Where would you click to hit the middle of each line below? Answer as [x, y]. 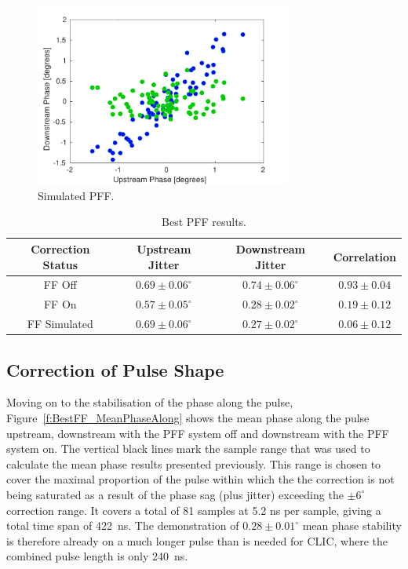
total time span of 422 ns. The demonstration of [123, 525]
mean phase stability [352, 525]
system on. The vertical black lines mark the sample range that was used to [188, 449]
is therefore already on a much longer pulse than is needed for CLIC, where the [197, 540]
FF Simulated [60, 324]
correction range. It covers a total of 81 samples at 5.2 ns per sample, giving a [194, 510]
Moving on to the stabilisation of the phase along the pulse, [150, 402]
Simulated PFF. [76, 195]
